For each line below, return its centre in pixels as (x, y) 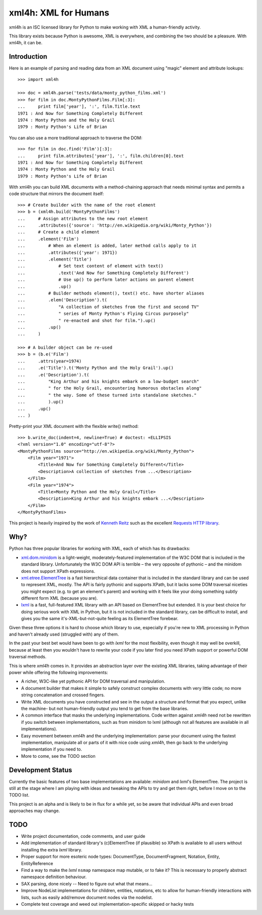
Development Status (41, 770)
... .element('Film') (49, 239)
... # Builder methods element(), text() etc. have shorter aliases (111, 293)
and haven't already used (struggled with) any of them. (64, 634)
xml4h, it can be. (26, 43)
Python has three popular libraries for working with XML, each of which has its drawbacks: (99, 549)
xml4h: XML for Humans (59, 13)
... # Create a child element (58, 232)
